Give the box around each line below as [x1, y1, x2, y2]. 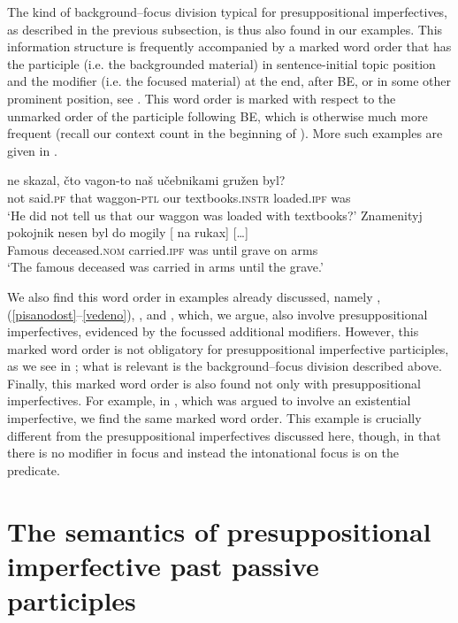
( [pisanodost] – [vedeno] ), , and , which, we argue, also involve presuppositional [7, 304, 428, 323]
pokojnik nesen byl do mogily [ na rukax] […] [7, 223, 248, 242]
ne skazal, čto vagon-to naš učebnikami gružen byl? [7, 171, 286, 189]
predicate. [7, 460, 60, 479]
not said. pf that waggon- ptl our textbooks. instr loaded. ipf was [7, 188, 351, 206]
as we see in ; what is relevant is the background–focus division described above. [7, 357, 442, 375]
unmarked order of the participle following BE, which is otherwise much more [7, 106, 428, 125]
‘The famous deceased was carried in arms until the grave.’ [7, 258, 324, 276]
